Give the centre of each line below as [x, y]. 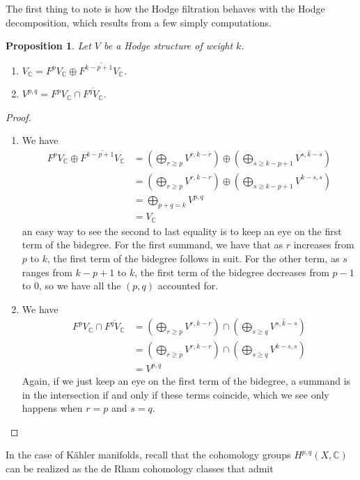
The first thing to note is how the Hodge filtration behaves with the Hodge [165, 8]
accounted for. [188, 286]
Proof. [18, 117]
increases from [324, 245]
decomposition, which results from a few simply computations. [139, 22]
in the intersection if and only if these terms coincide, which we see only [175, 394]
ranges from [47, 272]
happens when [52, 408]
